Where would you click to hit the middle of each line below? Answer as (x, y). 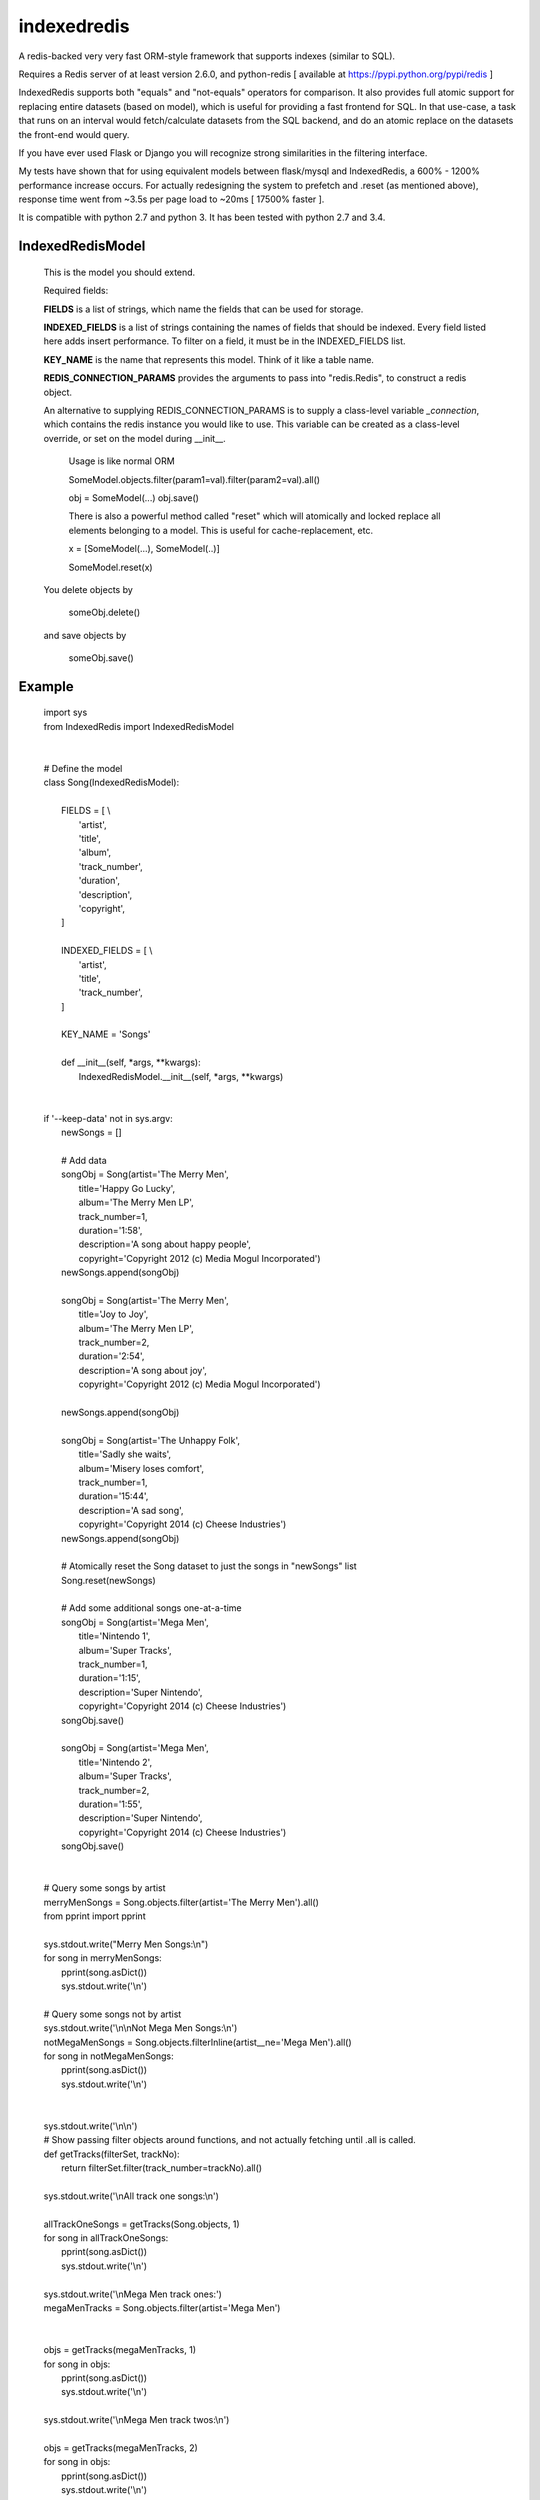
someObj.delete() (104, 612)
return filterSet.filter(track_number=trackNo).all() (162, 2168)
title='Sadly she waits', (125, 1454)
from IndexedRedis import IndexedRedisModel (139, 726)
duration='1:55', (110, 1804)
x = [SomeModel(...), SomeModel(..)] (144, 549)
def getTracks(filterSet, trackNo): (111, 2154)
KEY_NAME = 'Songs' (106, 1034)
